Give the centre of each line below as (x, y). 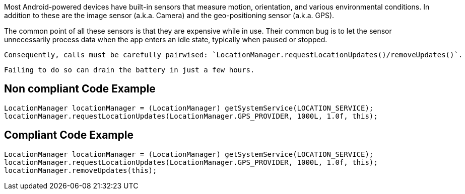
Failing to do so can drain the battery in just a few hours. (129, 70)
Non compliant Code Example (80, 89)
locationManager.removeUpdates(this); (81, 170)
